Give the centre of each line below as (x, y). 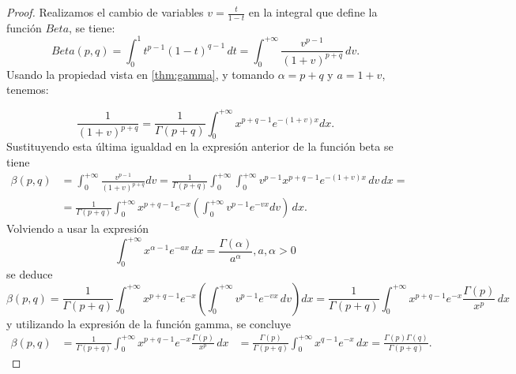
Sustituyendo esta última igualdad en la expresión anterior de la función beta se (200, 146)
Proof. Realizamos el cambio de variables (105, 12)
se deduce (30, 274)
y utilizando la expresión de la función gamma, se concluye (149, 323)
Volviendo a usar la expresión (77, 228)
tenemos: (28, 90)
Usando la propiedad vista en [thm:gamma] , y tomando (140, 74)
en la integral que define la (313, 12)
